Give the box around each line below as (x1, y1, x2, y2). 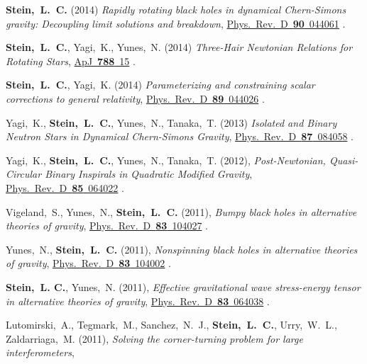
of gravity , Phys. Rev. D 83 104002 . (6, 256, 171, 271)
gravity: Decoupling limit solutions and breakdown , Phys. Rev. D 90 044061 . (6, 16, 346, 30)
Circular (6, 166, 42, 181)
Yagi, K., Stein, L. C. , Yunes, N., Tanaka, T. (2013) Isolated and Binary (6, 115, 337, 130)
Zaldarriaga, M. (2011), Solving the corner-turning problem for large (6, 331, 303, 346)
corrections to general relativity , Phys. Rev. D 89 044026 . (6, 91, 265, 106)
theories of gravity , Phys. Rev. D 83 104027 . (6, 218, 208, 233)
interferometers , (6, 345, 75, 360)
